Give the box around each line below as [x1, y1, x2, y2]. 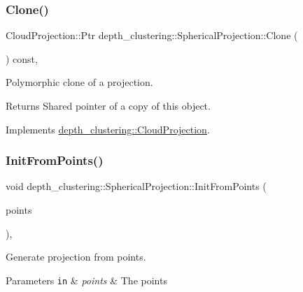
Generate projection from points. [6, 249, 146, 264]
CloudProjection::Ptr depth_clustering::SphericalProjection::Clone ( [6, 28, 298, 43]
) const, [6, 51, 38, 66]
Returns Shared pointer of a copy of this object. [6, 98, 211, 112]
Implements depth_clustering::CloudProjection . [6, 122, 210, 136]
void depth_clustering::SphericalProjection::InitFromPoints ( [6, 179, 267, 194]
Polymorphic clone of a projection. [6, 75, 153, 89]
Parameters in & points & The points [6, 272, 167, 287]
